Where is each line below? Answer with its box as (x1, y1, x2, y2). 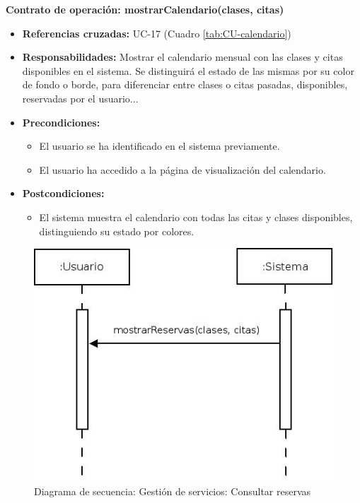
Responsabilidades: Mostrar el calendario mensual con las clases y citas (22, 49, 343, 64)
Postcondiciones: (22, 186, 105, 201)
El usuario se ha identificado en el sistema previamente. (39, 138, 280, 153)
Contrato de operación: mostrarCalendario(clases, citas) (6, 2, 284, 16)
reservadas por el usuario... (22, 90, 139, 105)
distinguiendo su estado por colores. (39, 223, 194, 238)
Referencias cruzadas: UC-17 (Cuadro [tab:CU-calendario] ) (22, 25, 291, 40)
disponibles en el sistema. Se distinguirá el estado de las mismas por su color (22, 63, 354, 78)
